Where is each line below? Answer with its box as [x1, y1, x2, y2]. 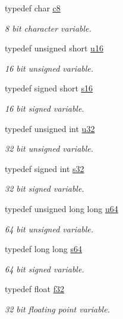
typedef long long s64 [5, 243, 82, 255]
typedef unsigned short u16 [5, 42, 103, 54]
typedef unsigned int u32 [5, 122, 95, 134]
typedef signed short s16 [5, 82, 93, 94]
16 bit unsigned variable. [5, 62, 94, 74]
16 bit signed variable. [5, 102, 84, 114]
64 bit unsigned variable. [5, 222, 94, 235]
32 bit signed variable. [5, 182, 84, 195]
